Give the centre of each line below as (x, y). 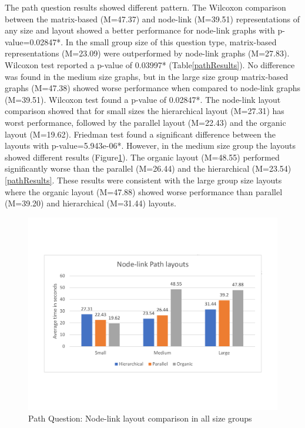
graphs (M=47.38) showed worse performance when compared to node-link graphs (152, 88)
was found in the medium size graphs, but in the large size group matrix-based (147, 76)
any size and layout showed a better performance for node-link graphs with (140, 30)
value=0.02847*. (34, 41)
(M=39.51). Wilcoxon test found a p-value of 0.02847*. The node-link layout (143, 99)
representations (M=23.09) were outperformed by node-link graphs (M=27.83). (147, 53)
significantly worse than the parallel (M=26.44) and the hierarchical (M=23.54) (148, 168)
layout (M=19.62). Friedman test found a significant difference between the (140, 134)
